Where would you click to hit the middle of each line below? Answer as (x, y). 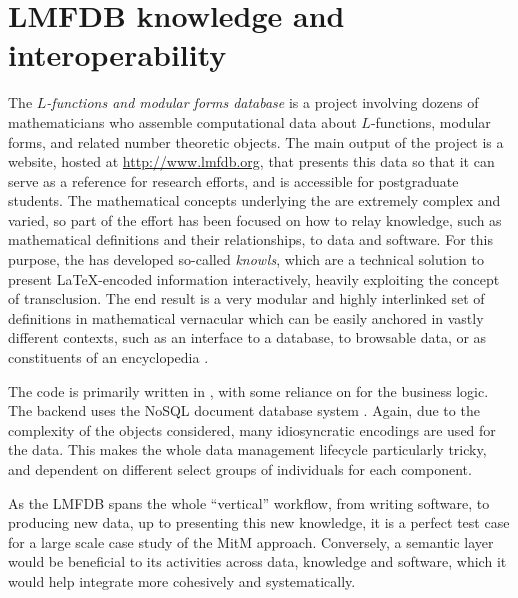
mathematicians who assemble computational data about (182, 121)
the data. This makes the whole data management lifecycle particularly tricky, (247, 449)
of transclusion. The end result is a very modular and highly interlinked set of (246, 298)
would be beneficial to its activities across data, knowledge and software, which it (257, 561)
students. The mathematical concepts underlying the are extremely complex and (254, 200)
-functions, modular (430, 121)
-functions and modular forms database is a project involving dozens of (262, 102)
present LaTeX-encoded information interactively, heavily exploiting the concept (254, 278)
